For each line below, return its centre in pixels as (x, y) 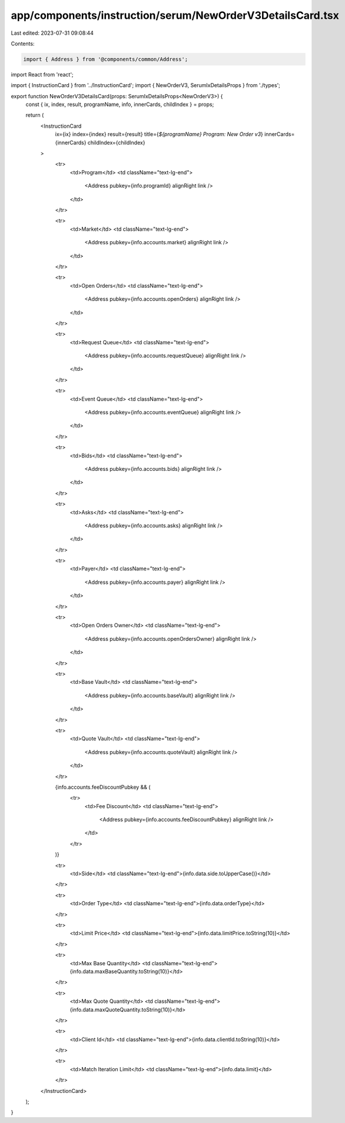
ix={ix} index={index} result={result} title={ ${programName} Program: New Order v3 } (159, 134)
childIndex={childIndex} (116, 142)
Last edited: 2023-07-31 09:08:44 (52, 33)
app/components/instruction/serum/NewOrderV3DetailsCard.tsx (175, 15)
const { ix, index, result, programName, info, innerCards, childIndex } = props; (120, 104)
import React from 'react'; (42, 74)
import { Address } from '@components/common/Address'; (106, 59)
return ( (35, 115)
